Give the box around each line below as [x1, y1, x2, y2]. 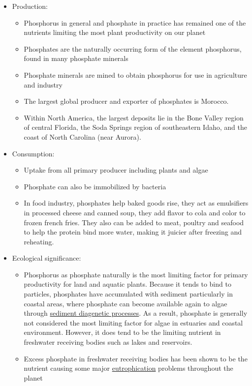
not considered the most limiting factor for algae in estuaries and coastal [24, 317, 243, 327]
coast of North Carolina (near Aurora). [24, 131, 141, 142]
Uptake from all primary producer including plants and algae [24, 165, 208, 175]
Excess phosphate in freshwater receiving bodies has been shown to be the [24, 353, 248, 363]
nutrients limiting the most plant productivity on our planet [24, 27, 206, 37]
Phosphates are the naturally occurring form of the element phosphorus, [24, 43, 242, 54]
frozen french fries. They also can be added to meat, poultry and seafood [24, 217, 244, 227]
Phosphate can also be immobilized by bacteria [24, 181, 166, 191]
